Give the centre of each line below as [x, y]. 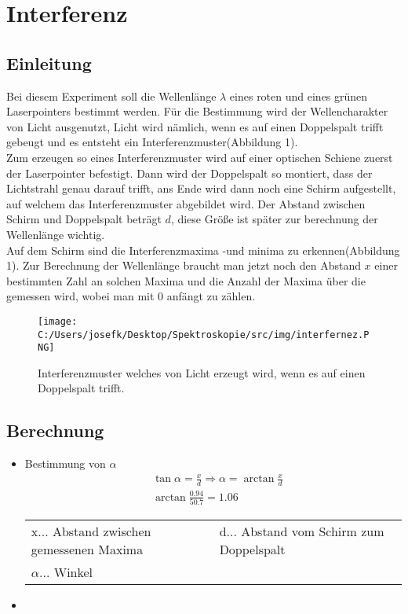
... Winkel [66, 572]
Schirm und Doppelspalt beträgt [84, 219]
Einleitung [49, 63]
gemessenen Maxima [87, 550]
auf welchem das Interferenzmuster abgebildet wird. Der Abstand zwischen [186, 203]
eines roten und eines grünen [299, 96]
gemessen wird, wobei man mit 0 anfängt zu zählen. [131, 296]
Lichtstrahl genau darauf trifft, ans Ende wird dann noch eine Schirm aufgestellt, [201, 188]
